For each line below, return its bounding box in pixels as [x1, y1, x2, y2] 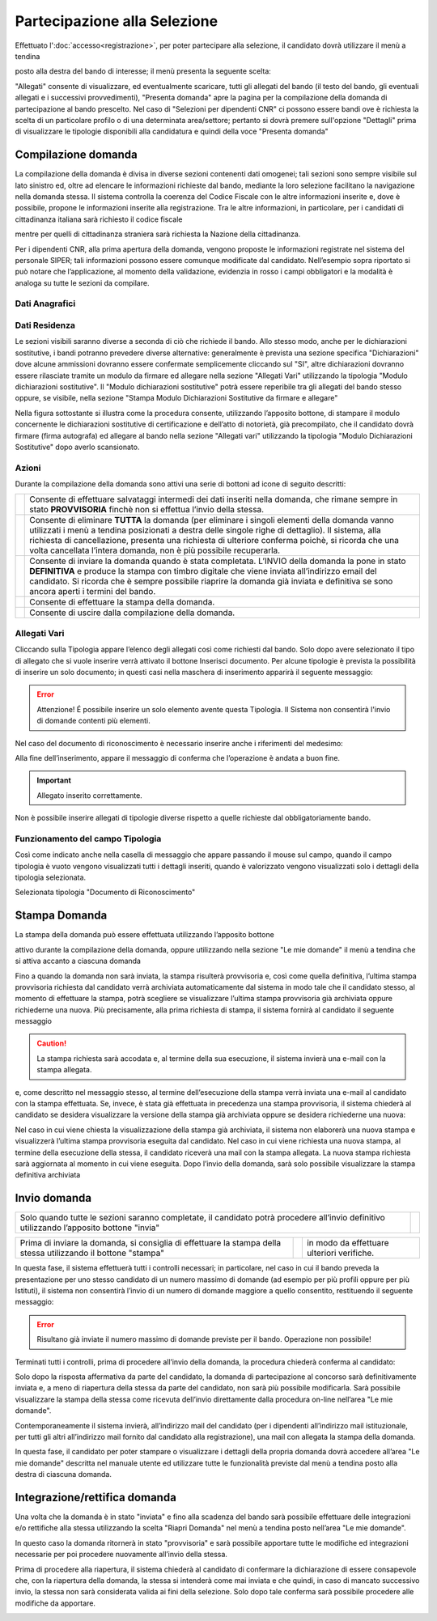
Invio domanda [15, 1191, 92, 1205]
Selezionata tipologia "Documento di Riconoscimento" [15, 887, 196, 897]
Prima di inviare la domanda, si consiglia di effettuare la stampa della [19, 1237, 282, 1249]
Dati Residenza [15, 320, 76, 331]
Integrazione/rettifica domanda [15, 1490, 177, 1504]
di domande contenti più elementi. [36, 716, 151, 726]
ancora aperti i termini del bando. [29, 586, 156, 597]
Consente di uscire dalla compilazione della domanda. [29, 607, 235, 618]
